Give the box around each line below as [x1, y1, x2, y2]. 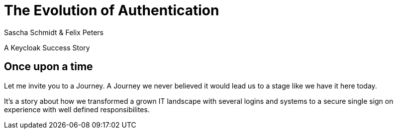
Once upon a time [4, 60, 93, 73]
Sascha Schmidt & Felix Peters [4, 28, 103, 37]
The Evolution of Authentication [4, 2, 219, 19]
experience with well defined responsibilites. [4, 105, 150, 114]
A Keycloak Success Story [4, 43, 90, 52]
